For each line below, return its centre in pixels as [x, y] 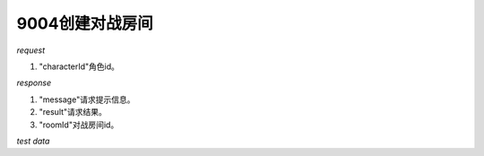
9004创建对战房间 [85, 23]
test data [33, 141]
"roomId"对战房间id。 [79, 125]
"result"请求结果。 [73, 112]
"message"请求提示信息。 [87, 100]
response [34, 83]
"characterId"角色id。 [79, 66]
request [31, 50]
